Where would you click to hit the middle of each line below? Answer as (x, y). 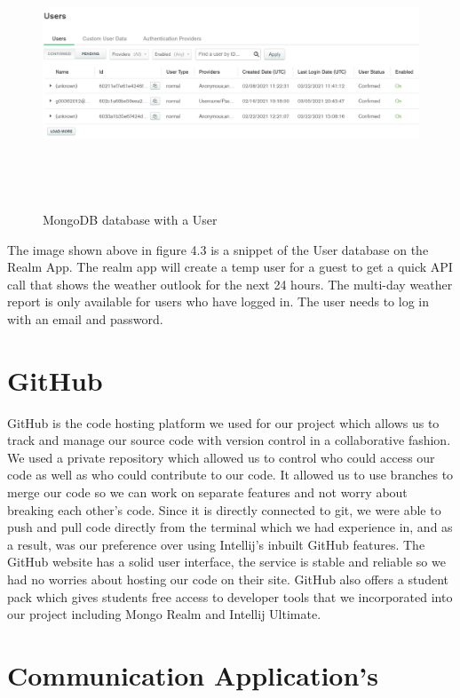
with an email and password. (85, 318)
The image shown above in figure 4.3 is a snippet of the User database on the (218, 249)
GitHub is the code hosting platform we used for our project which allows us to (223, 422)
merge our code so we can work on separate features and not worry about (207, 492)
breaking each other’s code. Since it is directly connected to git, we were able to (224, 509)
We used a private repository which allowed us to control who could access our (221, 457)
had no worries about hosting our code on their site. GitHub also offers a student (228, 579)
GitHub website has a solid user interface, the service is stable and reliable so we (226, 562)
